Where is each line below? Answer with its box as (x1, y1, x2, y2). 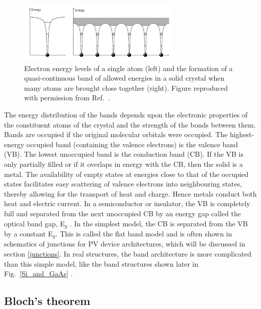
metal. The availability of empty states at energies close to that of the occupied (4, 168, 249, 179)
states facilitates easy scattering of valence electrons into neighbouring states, (4, 178, 242, 189)
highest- (229, 129, 254, 140)
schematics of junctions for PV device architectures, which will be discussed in (4, 238, 245, 249)
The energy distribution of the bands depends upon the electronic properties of (4, 109, 248, 119)
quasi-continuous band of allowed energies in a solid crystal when (24, 73, 225, 83)
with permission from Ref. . (24, 92, 110, 103)
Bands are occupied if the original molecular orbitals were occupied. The (4, 129, 228, 140)
